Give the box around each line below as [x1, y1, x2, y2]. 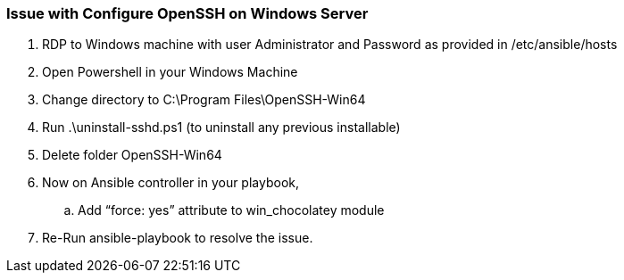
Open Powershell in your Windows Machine [42, 64, 298, 80]
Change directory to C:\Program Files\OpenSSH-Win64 [42, 92, 366, 108]
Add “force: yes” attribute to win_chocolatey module [78, 202, 385, 218]
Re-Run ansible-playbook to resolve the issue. [42, 230, 313, 246]
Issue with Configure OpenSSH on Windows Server [6, 4, 369, 22]
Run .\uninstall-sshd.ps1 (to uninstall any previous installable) [42, 119, 401, 136]
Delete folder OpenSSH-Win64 [42, 147, 222, 163]
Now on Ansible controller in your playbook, [42, 175, 299, 191]
